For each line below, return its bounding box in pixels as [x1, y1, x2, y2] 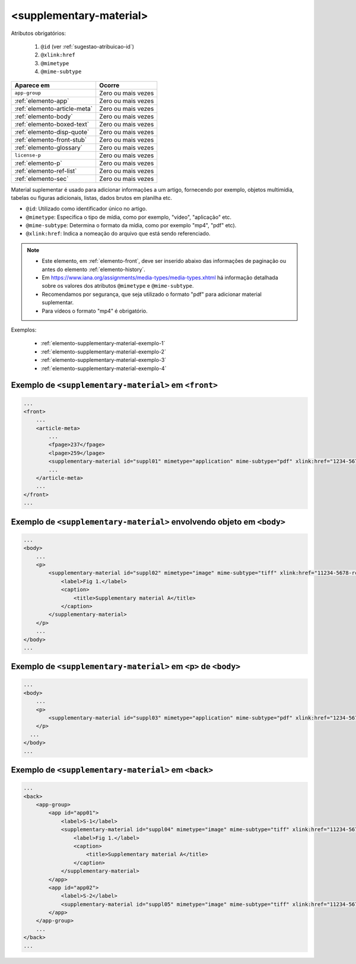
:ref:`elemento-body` [14, 112, 73, 120]
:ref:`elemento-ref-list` [14, 167, 77, 175]
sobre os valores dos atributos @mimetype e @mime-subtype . [42, 282, 194, 289]
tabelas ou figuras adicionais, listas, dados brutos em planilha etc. [11, 194, 172, 201]
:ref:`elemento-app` [14, 97, 69, 105]
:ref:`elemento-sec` [14, 174, 69, 183]
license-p [14, 152, 42, 158]
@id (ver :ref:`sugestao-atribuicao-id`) [40, 43, 135, 50]
